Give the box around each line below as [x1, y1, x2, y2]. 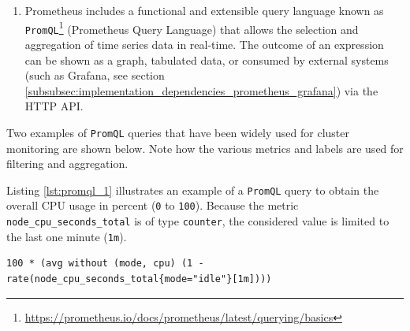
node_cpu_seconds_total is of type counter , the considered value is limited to [6, 213, 389, 229]
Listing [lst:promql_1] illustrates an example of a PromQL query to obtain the [6, 181, 379, 198]
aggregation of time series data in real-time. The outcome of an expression [24, 35, 384, 52]
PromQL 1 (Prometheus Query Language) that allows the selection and [24, 18, 359, 37]
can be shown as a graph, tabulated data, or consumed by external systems [24, 51, 389, 68]
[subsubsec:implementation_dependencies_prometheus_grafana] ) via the [24, 82, 378, 99]
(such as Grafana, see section [24, 67, 165, 84]
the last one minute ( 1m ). [6, 228, 127, 244]
